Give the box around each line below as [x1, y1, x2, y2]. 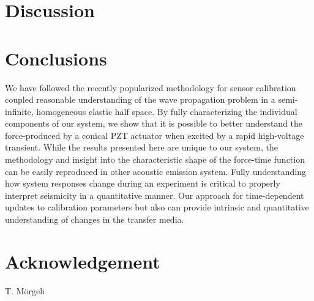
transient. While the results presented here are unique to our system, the [5, 141, 278, 154]
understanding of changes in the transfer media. [5, 213, 184, 226]
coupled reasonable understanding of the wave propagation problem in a [5, 93, 275, 106]
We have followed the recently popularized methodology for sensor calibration [5, 81, 296, 94]
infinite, [5, 105, 34, 117]
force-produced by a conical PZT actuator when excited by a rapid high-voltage [5, 128, 304, 141]
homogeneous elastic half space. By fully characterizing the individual [36, 105, 297, 117]
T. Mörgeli [5, 284, 45, 297]
